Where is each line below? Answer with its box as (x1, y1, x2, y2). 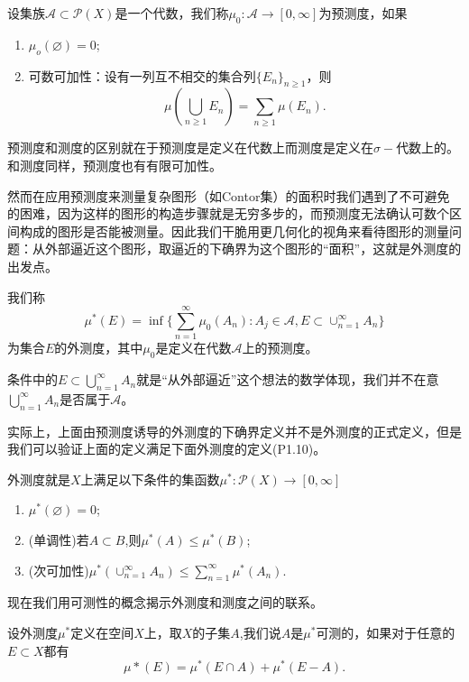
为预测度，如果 (318, 4, 408, 22)
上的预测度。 (242, 338, 318, 357)
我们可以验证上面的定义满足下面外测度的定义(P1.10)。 (7, 439, 326, 458)
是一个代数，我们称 (115, 4, 229, 22)
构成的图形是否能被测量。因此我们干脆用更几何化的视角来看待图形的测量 (19, 221, 449, 240)
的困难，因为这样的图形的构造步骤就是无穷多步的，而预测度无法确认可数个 (7, 204, 449, 223)
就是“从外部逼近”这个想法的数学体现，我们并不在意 (136, 370, 439, 389)
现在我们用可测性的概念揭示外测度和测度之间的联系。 (7, 593, 323, 612)
